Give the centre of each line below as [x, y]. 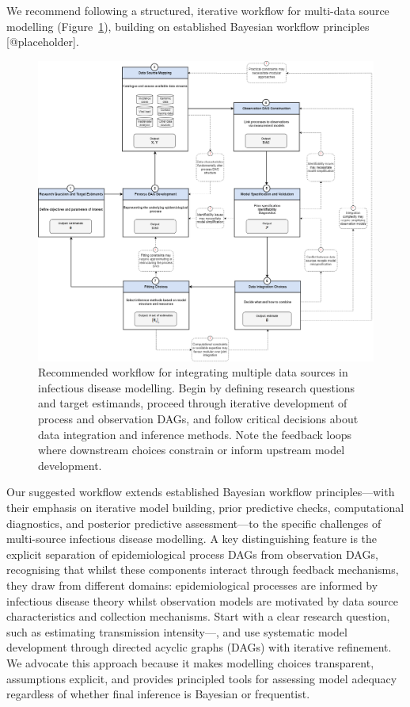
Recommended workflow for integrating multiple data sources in [193, 372]
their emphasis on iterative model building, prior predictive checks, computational [205, 507]
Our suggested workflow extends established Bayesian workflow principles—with [201, 492]
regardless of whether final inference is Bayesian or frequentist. [158, 694]
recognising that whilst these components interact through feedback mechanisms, [203, 569]
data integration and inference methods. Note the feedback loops [195, 434]
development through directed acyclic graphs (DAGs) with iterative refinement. [199, 647]
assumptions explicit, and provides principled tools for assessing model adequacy [202, 678]
